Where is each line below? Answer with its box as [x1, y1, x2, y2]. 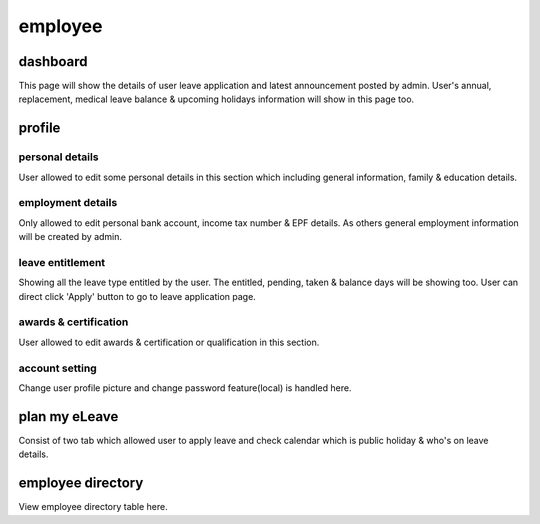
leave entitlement [18, 255, 106, 269]
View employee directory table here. [18, 501, 169, 513]
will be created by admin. [18, 231, 123, 243]
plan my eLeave [18, 408, 119, 425]
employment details [18, 196, 118, 210]
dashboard [18, 53, 89, 70]
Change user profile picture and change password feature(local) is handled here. [18, 381, 352, 394]
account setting [18, 361, 97, 375]
